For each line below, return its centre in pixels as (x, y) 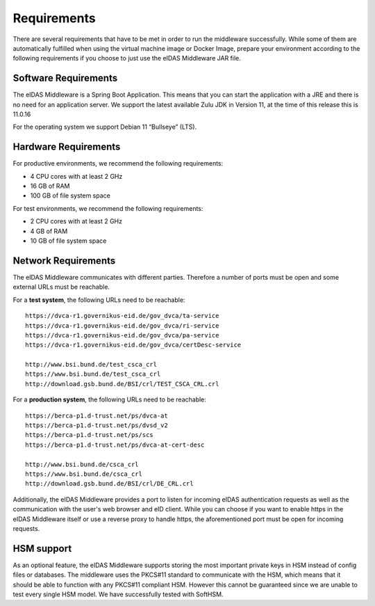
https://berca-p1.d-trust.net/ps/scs (90, 435)
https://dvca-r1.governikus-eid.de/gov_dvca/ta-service (122, 316)
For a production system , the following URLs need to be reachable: (109, 399)
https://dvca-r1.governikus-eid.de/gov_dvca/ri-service (122, 326)
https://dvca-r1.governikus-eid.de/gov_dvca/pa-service (122, 335)
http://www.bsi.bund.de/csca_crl (82, 464)
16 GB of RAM (50, 186)
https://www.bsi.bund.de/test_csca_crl (93, 374)
